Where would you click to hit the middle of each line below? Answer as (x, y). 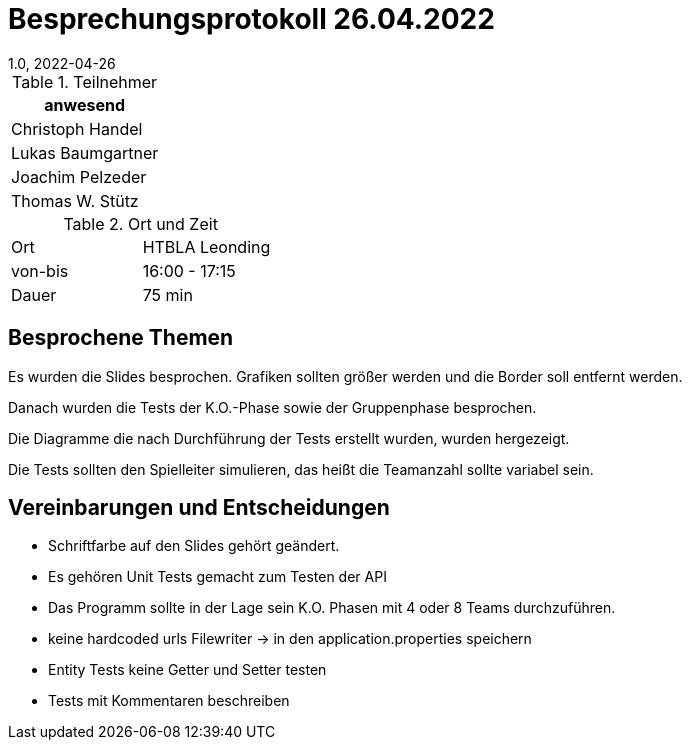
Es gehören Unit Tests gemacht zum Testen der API (217, 577)
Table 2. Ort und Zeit (140, 223)
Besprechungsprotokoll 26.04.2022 (251, 19)
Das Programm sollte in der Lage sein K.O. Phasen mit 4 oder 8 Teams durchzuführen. (332, 608)
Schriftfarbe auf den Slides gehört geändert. (194, 546)
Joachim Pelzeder (79, 176)
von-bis (40, 270)
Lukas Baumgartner (85, 152)
